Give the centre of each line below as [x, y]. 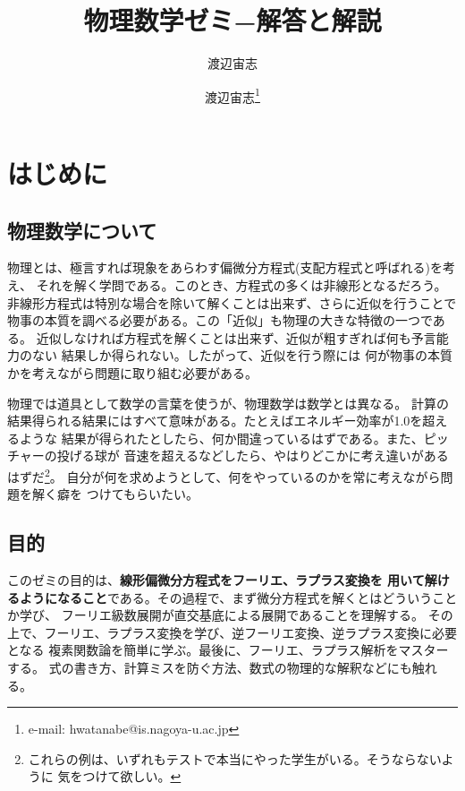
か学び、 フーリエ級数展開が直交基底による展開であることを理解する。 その [230, 615]
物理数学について [82, 230]
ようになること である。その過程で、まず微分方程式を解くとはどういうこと [238, 597]
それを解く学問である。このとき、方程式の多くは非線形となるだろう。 [241, 284]
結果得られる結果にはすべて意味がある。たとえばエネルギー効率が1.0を [215, 421]
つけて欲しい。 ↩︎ [132, 776]
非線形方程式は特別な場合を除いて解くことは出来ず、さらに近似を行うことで [232, 302]
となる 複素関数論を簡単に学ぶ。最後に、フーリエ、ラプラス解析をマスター [228, 650]
